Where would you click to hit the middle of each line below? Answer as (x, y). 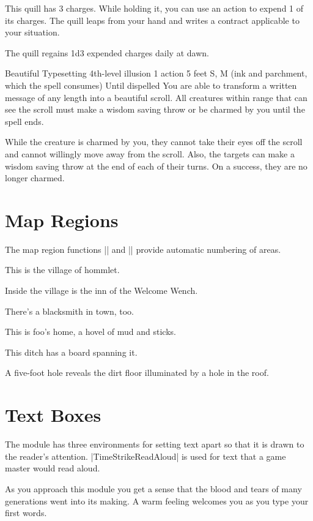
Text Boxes (53, 415)
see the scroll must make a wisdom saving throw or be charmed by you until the (155, 109)
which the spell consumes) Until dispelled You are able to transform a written (151, 85)
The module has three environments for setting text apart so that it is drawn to (155, 444)
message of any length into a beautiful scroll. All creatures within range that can (156, 97)
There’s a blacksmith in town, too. (69, 311)
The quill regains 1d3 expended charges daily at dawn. (107, 52)
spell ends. (24, 121)
